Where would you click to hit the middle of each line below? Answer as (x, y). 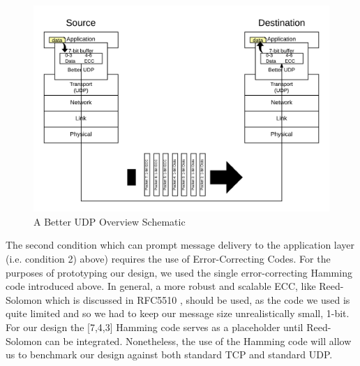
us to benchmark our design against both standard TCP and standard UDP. (169, 354)
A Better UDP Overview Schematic (110, 221)
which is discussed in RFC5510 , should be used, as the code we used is (197, 299)
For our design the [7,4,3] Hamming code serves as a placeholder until (155, 327)
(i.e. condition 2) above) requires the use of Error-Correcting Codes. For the (168, 258)
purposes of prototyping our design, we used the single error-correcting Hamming (179, 272)
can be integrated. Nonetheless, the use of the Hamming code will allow (198, 341)
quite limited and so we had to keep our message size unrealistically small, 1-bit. (178, 313)
